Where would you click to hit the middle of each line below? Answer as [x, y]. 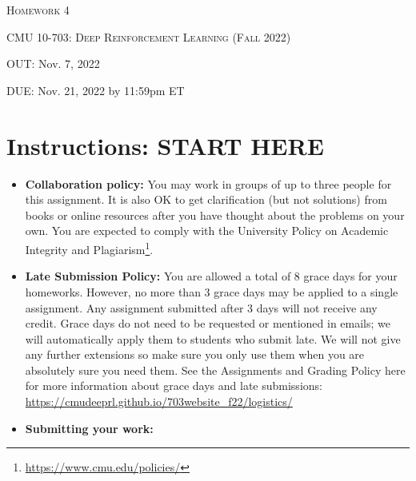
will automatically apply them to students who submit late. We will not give [213, 338]
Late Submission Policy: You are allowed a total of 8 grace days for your [211, 276]
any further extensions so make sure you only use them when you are [195, 354]
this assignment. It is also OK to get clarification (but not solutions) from [206, 199]
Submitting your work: [89, 428]
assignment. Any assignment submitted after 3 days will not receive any [201, 307]
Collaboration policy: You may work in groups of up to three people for [208, 183]
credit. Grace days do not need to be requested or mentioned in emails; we [208, 323]
